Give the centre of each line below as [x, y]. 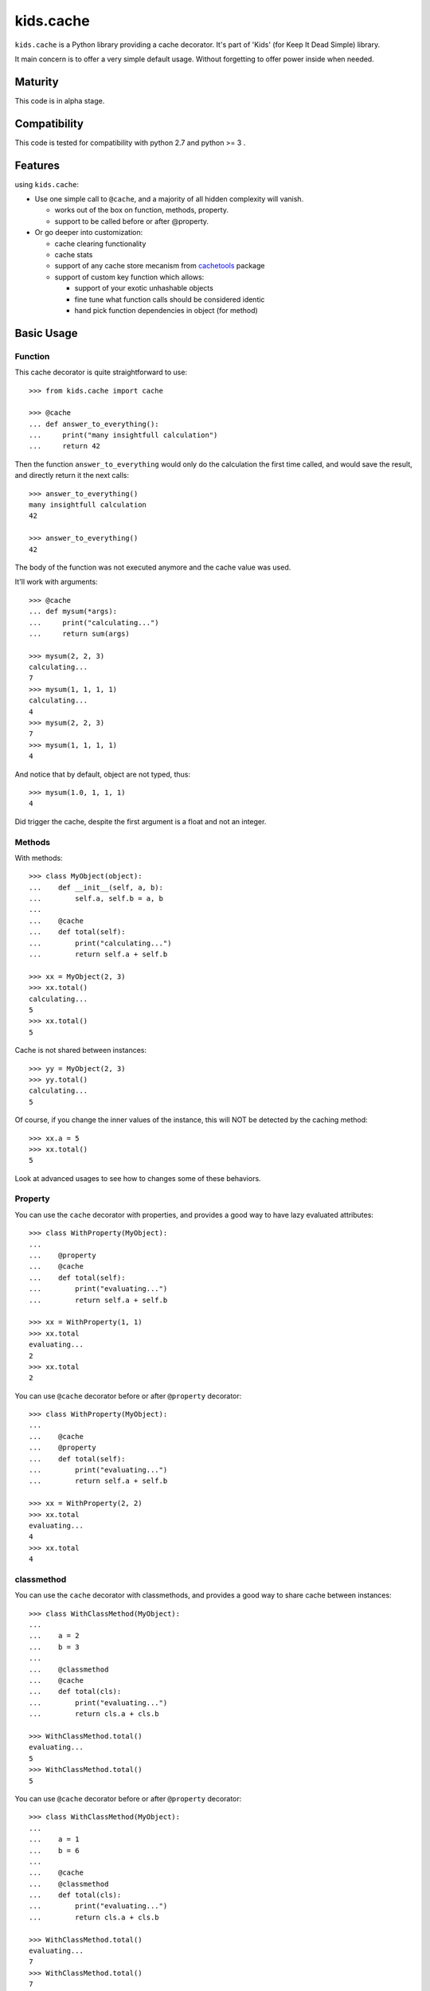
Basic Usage [46, 333]
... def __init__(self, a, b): [96, 887]
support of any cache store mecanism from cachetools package [160, 266]
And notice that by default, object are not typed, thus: [103, 774]
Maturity [37, 82]
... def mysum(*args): [73, 612]
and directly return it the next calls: [72, 475]
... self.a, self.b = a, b [96, 899]
